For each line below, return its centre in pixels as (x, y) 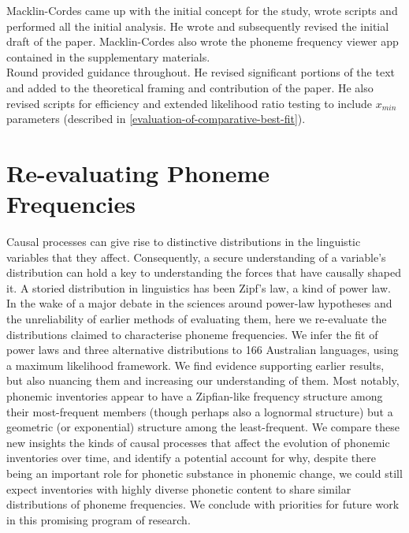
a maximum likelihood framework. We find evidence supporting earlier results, (195, 365)
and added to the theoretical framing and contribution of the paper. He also (190, 87)
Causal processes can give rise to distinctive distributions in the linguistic (184, 242)
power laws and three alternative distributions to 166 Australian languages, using (203, 350)
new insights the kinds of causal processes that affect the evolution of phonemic (198, 442)
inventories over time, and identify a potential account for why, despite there (191, 458)
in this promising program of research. (99, 519)
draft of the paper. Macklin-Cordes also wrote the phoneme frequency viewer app (203, 41)
